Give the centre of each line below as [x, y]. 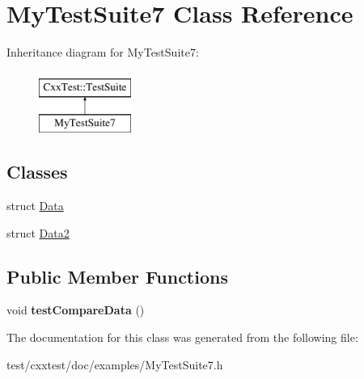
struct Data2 [38, 232]
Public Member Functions [117, 276]
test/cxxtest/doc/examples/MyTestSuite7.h [115, 364]
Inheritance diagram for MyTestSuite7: [103, 52]
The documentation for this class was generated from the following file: [182, 337]
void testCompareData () [76, 310]
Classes [37, 172]
